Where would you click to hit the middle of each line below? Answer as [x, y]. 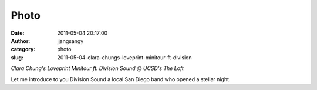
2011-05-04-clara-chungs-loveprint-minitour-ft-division [124, 57]
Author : [21, 41]
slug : [17, 57]
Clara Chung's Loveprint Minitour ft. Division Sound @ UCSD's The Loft [97, 68]
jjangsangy [70, 41]
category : [23, 49]
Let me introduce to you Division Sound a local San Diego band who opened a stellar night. [121, 79]
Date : [18, 33]
